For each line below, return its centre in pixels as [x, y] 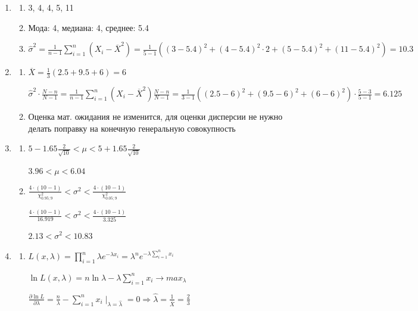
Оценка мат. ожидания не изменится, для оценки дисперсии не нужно [155, 116]
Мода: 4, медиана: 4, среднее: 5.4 [88, 27]
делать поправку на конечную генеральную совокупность [132, 128]
